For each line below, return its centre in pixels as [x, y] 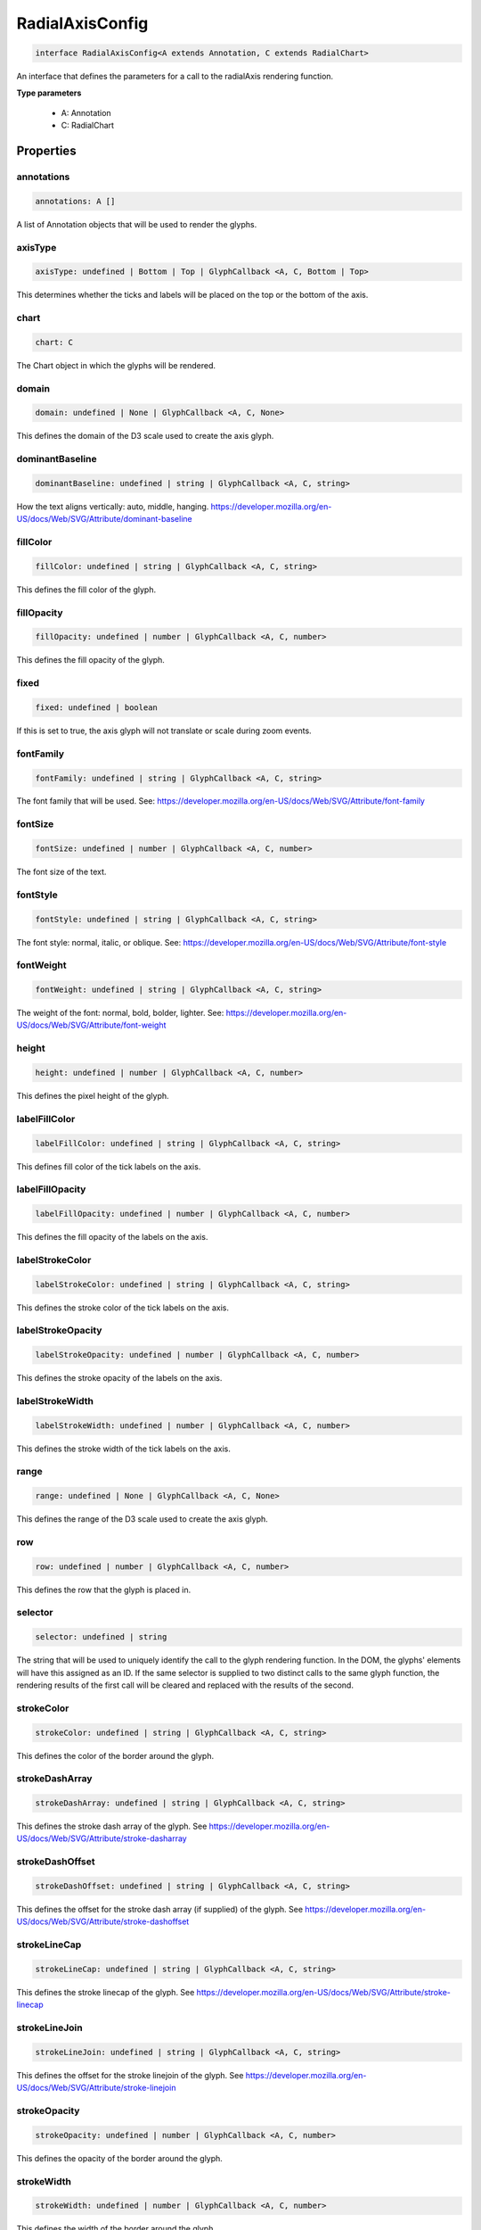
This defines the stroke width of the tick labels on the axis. [123, 1449]
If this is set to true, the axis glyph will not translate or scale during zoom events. [164, 731]
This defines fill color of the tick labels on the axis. [109, 1166]
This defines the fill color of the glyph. [86, 590]
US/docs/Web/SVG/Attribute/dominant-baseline [104, 519]
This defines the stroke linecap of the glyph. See [106, 1992]
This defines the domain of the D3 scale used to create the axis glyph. [145, 436]
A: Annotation [86, 112]
